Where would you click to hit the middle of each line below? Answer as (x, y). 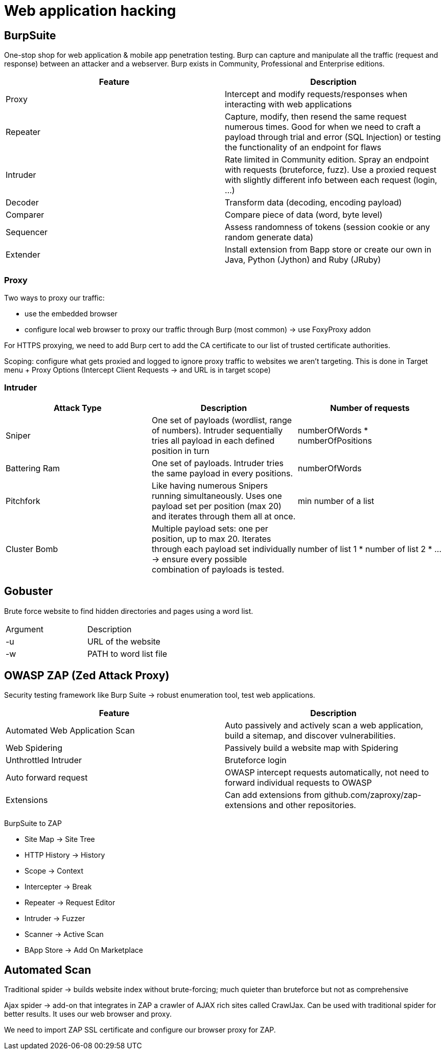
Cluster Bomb (32, 549)
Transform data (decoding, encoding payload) (313, 203)
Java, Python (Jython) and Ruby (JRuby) (303, 260)
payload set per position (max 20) (216, 506)
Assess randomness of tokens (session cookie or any (327, 227)
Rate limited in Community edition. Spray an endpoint (327, 160)
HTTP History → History (65, 855)
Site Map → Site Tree (60, 839)
